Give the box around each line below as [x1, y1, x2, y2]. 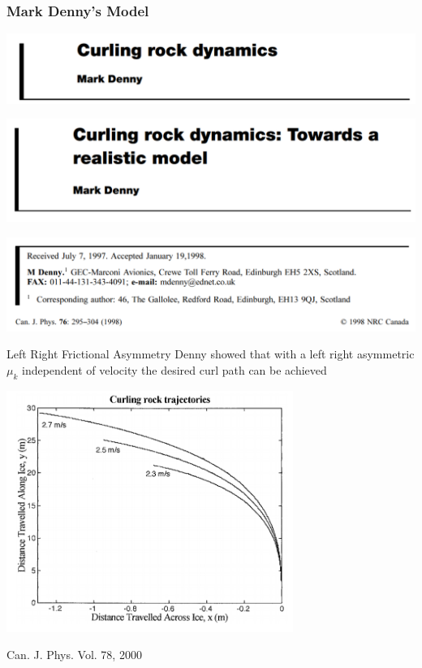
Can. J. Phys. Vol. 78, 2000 [6, 646, 142, 663]
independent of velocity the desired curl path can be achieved [22, 361, 327, 378]
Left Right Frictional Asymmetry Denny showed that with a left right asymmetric [6, 345, 415, 362]
